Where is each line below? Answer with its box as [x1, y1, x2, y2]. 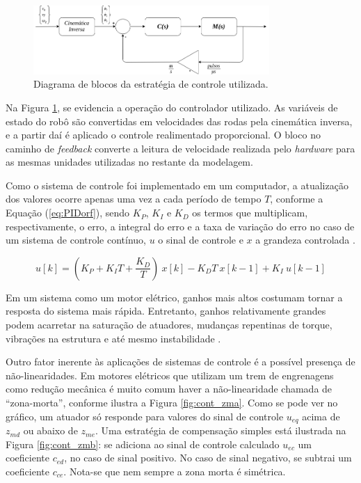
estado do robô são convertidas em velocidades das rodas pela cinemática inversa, [6, 113, 353, 128]
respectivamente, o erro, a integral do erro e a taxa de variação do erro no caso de [6, 219, 355, 233]
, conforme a [270, 191, 323, 206]
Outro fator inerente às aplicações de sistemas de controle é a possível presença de [6, 354, 355, 369]
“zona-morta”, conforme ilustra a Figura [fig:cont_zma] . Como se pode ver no [6, 395, 338, 410]
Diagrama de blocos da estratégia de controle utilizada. [33, 77, 268, 91]
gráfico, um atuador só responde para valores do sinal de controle [6, 409, 284, 423]
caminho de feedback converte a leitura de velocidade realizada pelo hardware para [6, 141, 355, 155]
